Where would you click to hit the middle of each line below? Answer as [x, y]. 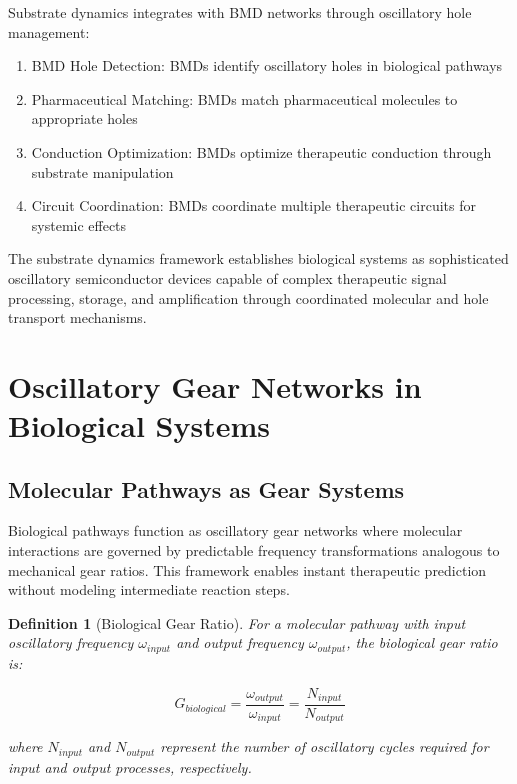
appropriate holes [84, 118]
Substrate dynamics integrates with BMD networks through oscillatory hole [240, 12]
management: [49, 31]
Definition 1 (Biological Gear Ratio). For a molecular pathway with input [237, 622]
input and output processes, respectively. [130, 766]
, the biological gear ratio [422, 642]
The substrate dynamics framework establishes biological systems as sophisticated [258, 258]
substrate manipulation [102, 171]
